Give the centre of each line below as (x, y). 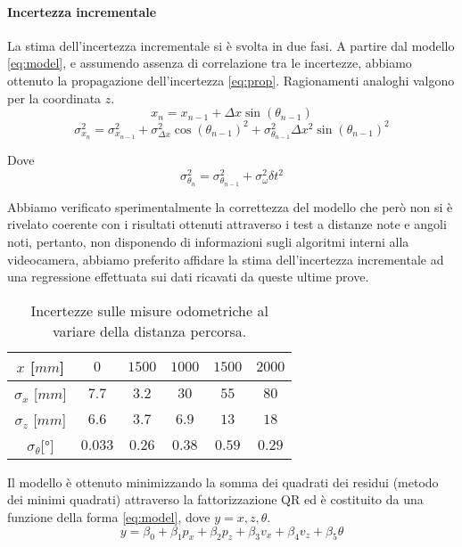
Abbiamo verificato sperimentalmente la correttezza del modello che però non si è (230, 206)
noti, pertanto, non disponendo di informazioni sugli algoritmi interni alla (208, 242)
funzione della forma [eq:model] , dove (109, 517)
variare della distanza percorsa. (150, 331)
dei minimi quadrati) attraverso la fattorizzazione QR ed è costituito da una (215, 499)
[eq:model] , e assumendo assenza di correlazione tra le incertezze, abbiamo (210, 63)
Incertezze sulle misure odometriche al (149, 310)
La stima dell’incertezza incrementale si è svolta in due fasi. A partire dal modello (231, 45)
